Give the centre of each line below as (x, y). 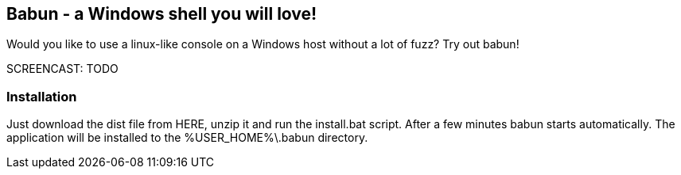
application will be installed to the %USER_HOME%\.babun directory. (187, 138)
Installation (42, 96)
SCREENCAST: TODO (62, 69)
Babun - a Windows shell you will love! (162, 14)
